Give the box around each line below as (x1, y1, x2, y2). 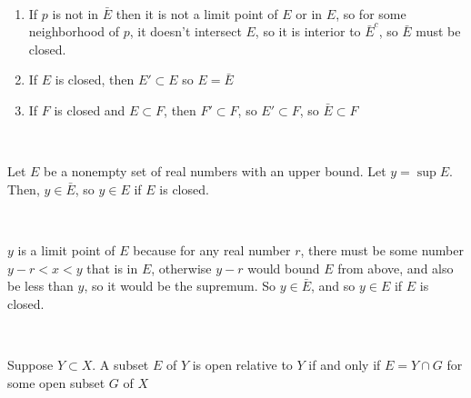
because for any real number (133, 240, 291, 259)
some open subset (7, 373, 105, 392)
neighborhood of (28, 22, 120, 41)
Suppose (7, 354, 54, 373)
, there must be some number (300, 240, 464, 259)
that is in (86, 258, 138, 277)
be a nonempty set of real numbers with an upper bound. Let (44, 162, 386, 181)
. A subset (92, 354, 149, 373)
